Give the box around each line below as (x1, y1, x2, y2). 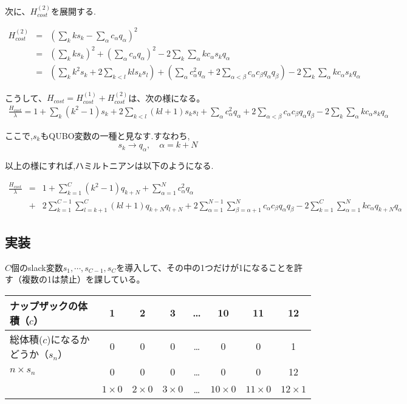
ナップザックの (10, 298, 78, 313)
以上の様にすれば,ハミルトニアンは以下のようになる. (5, 159, 214, 172)
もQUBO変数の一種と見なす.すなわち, (40, 129, 190, 142)
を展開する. (51, 4, 96, 17)
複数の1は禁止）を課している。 (21, 273, 145, 286)
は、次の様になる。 (128, 91, 205, 104)
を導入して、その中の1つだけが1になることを (116, 261, 295, 273)
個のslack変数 (11, 261, 63, 273)
